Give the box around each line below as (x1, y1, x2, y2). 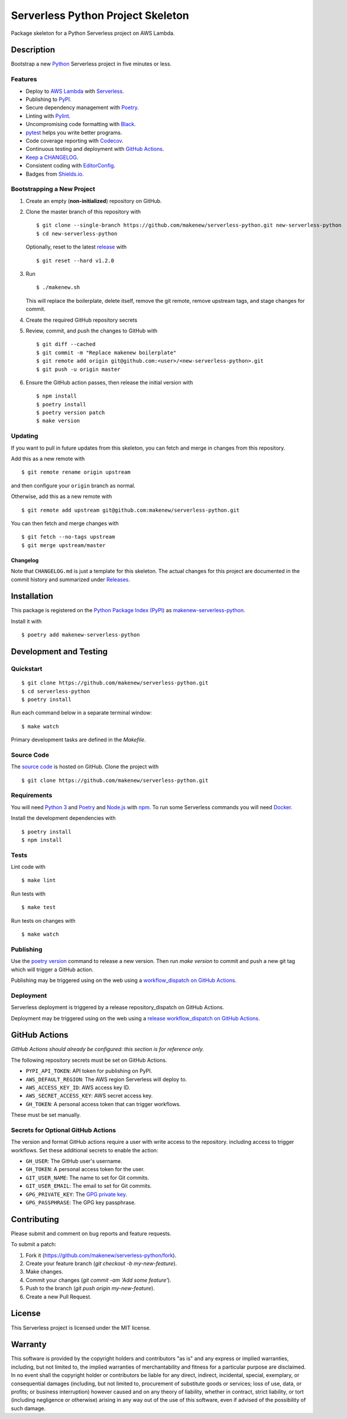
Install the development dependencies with (11, 814, 116, 822)
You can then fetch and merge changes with (11, 519, 119, 526)
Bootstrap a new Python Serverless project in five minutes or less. (11, 60, 172, 67)
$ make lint (21, 877, 56, 884)
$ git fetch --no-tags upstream (21, 534, 115, 541)
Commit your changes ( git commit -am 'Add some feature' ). (25, 1276, 171, 1284)
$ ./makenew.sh (36, 284, 80, 291)
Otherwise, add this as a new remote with (11, 493, 112, 500)
